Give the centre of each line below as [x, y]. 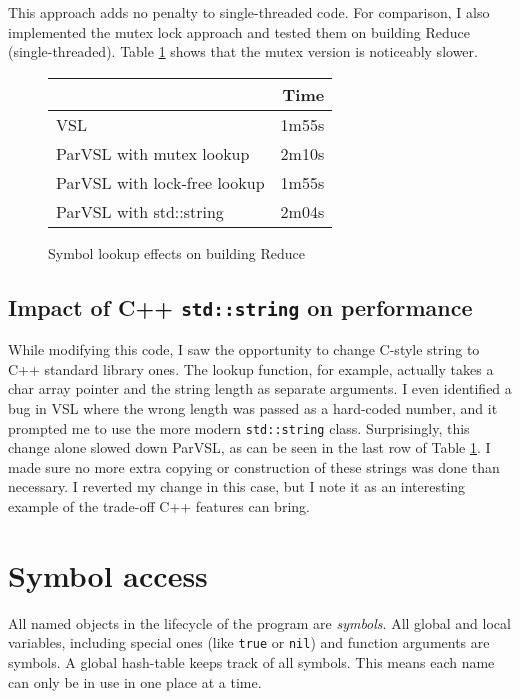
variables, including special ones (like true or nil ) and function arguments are [249, 642]
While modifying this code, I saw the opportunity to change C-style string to [244, 349]
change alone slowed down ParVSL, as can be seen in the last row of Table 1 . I [249, 447]
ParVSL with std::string [140, 211]
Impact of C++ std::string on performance [240, 306]
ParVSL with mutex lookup [153, 153]
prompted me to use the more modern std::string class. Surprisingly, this [239, 427]
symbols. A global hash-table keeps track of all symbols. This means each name [251, 661]
